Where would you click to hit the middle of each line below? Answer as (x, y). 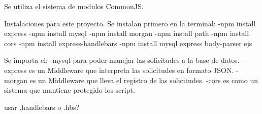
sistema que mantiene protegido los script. (70, 90)
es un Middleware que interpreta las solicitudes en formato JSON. (131, 70)
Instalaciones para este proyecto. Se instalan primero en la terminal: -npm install (130, 23)
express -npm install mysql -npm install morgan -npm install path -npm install (127, 33)
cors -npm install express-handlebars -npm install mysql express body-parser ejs (128, 43)
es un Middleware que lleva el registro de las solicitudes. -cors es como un (144, 80)
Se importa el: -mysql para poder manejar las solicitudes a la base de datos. (122, 60)
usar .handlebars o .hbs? (42, 107)
